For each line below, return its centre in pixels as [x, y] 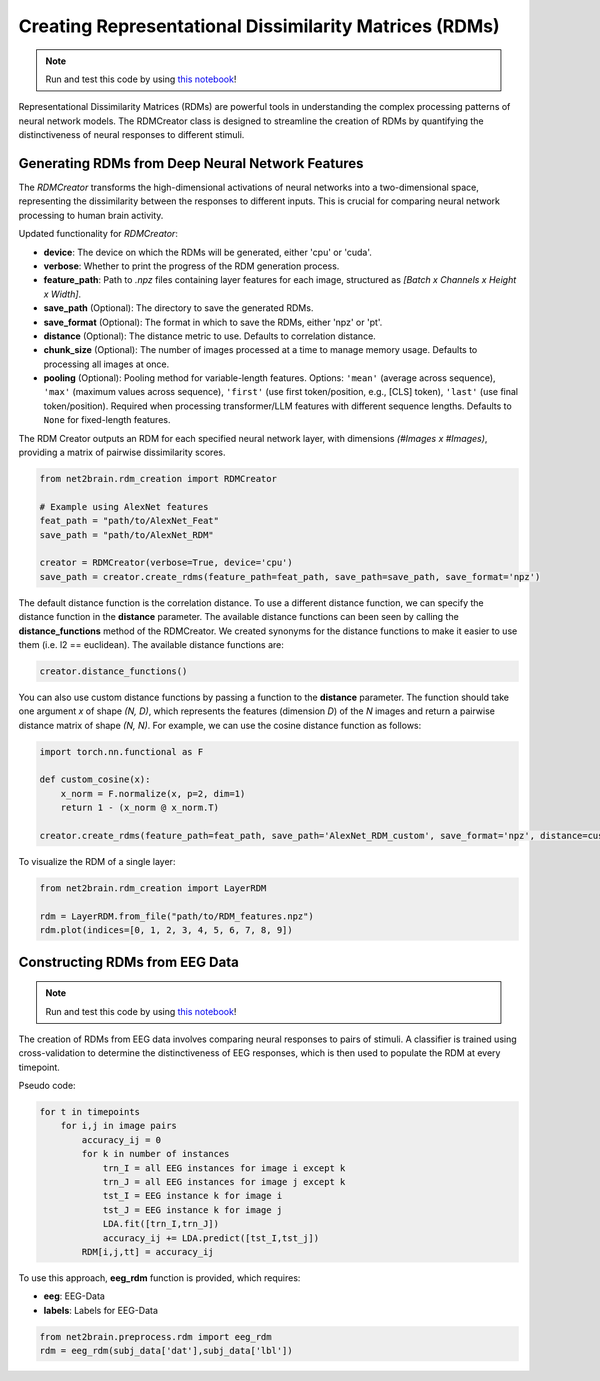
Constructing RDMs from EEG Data [128, 961]
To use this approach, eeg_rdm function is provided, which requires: [159, 1277]
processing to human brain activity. [91, 215]
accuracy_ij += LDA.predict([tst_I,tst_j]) [211, 1238]
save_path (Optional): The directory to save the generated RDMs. [178, 308]
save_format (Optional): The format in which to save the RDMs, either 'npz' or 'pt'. [213, 322]
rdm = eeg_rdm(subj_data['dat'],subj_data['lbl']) [166, 1351]
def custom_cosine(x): [95, 779]
